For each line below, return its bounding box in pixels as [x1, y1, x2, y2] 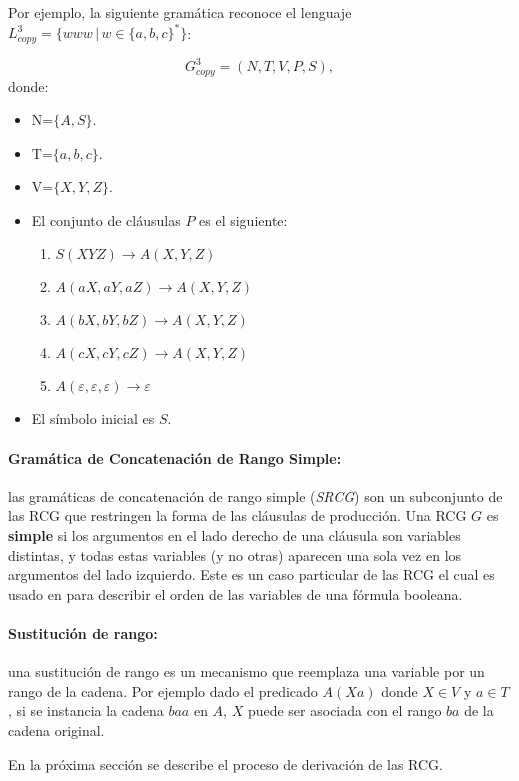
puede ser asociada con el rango [247, 700, 442, 721]
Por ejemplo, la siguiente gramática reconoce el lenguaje [8, 2, 352, 22]
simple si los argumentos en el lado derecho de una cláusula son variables [8, 525, 461, 546]
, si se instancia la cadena [8, 700, 164, 721]
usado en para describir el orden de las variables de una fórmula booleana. [8, 583, 463, 604]
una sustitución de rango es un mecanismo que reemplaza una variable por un [8, 661, 485, 682]
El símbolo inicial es [31, 408, 155, 429]
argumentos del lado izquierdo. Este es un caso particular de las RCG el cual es [8, 564, 495, 585]
